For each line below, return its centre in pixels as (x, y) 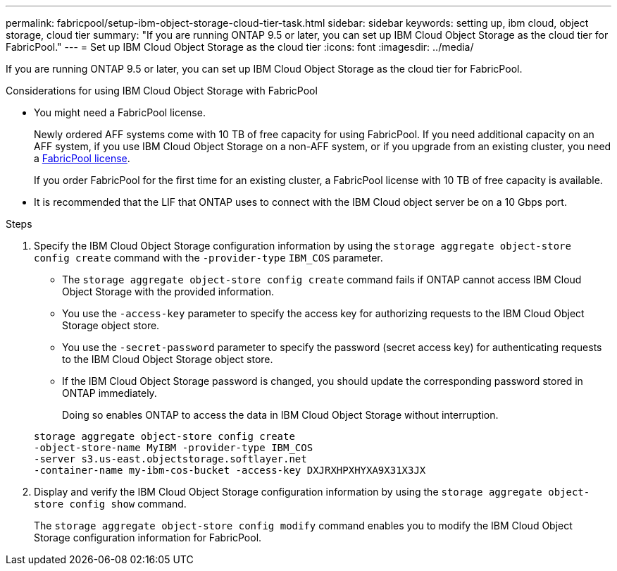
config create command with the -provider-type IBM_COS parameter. (208, 258)
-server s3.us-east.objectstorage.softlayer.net (170, 459)
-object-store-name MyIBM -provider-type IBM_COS (174, 448)
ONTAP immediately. (110, 393)
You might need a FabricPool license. (120, 112)
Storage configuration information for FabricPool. (148, 538)
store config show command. (110, 504)
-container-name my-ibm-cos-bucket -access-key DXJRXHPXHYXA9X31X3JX (230, 470)
